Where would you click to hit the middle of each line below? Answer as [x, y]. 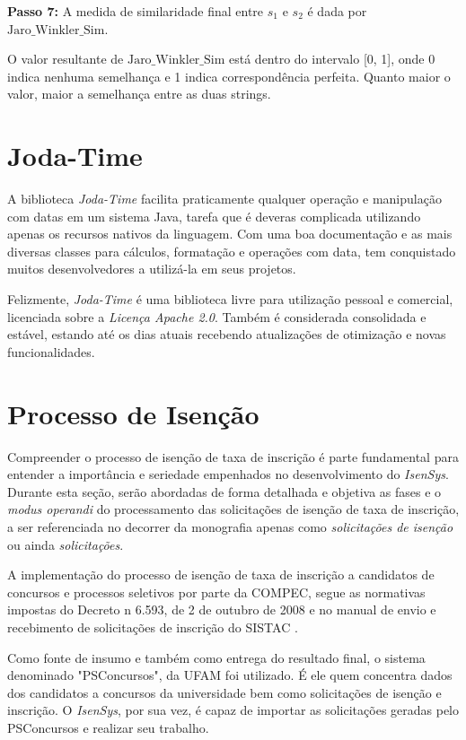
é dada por [337, 11]
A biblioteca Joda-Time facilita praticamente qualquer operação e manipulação [224, 199]
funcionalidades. [51, 351]
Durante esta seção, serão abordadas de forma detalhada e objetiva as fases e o [224, 491]
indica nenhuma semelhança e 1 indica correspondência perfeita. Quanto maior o [229, 76]
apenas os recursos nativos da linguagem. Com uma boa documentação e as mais [230, 234]
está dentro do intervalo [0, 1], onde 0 [332, 59]
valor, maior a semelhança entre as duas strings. [139, 94]
